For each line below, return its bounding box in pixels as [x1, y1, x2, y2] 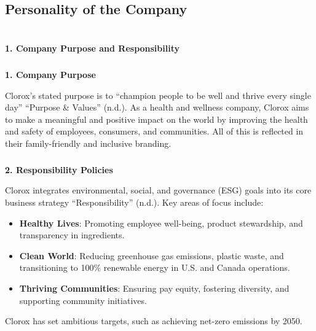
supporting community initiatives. [19, 294, 147, 306]
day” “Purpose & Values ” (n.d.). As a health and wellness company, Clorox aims [5, 101, 309, 114]
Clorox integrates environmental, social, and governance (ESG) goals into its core [5, 184, 312, 197]
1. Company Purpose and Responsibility [5, 41, 180, 54]
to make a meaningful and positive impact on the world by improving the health [5, 112, 308, 125]
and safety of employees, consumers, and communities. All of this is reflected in [5, 125, 304, 138]
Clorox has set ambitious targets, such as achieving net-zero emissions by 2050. [5, 314, 302, 327]
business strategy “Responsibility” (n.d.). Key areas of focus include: [5, 196, 264, 209]
